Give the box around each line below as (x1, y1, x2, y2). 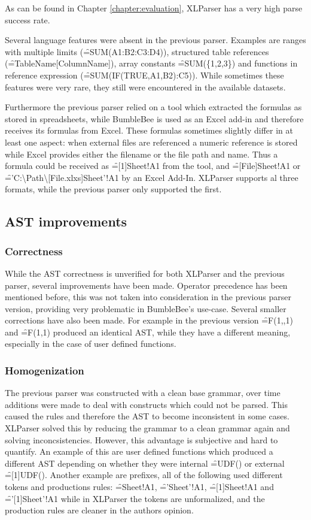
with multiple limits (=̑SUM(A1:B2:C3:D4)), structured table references (5, 45, 269, 58)
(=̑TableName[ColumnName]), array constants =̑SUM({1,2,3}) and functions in (5, 57, 298, 69)
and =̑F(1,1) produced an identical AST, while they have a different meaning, (5, 325, 291, 338)
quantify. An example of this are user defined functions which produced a (5, 445, 273, 458)
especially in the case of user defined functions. (5, 337, 176, 350)
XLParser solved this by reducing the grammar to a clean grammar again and (5, 422, 290, 434)
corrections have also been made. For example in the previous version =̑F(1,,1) (5, 314, 293, 326)
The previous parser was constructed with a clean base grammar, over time (5, 386, 280, 399)
